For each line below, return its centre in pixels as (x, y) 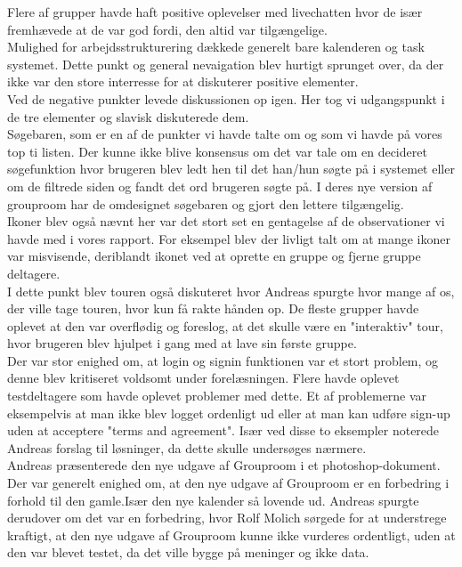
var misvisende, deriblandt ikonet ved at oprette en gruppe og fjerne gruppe (214, 256)
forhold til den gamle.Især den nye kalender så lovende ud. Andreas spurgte (213, 500)
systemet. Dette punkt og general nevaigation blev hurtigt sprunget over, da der (226, 64)
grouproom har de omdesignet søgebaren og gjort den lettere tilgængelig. (206, 203)
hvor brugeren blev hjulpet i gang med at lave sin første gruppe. (182, 343)
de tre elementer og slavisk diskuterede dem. (128, 116)
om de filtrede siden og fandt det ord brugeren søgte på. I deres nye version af (220, 186)
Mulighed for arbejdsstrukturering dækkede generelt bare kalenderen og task (216, 47)
